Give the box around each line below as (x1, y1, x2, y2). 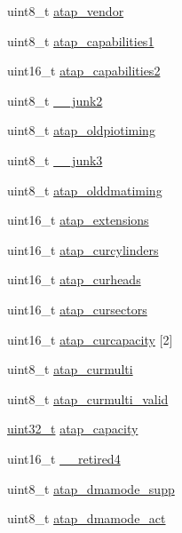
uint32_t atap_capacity (7, 419, 138, 438)
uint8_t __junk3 (7, 150, 103, 169)
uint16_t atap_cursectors (7, 299, 147, 318)
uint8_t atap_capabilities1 (7, 31, 154, 50)
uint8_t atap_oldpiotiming (7, 121, 155, 139)
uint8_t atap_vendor (7, 2, 124, 20)
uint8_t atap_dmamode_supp (7, 479, 175, 497)
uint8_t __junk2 (7, 91, 103, 109)
